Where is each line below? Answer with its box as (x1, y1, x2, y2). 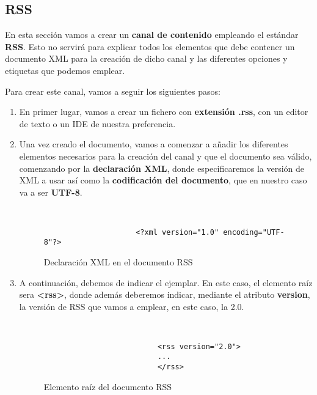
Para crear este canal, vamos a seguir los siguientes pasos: (5, 84, 220, 97)
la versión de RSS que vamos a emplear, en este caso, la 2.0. (19, 300, 244, 312)
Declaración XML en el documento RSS (43, 255, 193, 268)
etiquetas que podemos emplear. (5, 64, 125, 76)
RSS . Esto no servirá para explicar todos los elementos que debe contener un (5, 40, 295, 53)
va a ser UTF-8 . (19, 185, 82, 198)
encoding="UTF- (223, 227, 285, 237)
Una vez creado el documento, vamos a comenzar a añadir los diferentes (19, 138, 288, 150)
